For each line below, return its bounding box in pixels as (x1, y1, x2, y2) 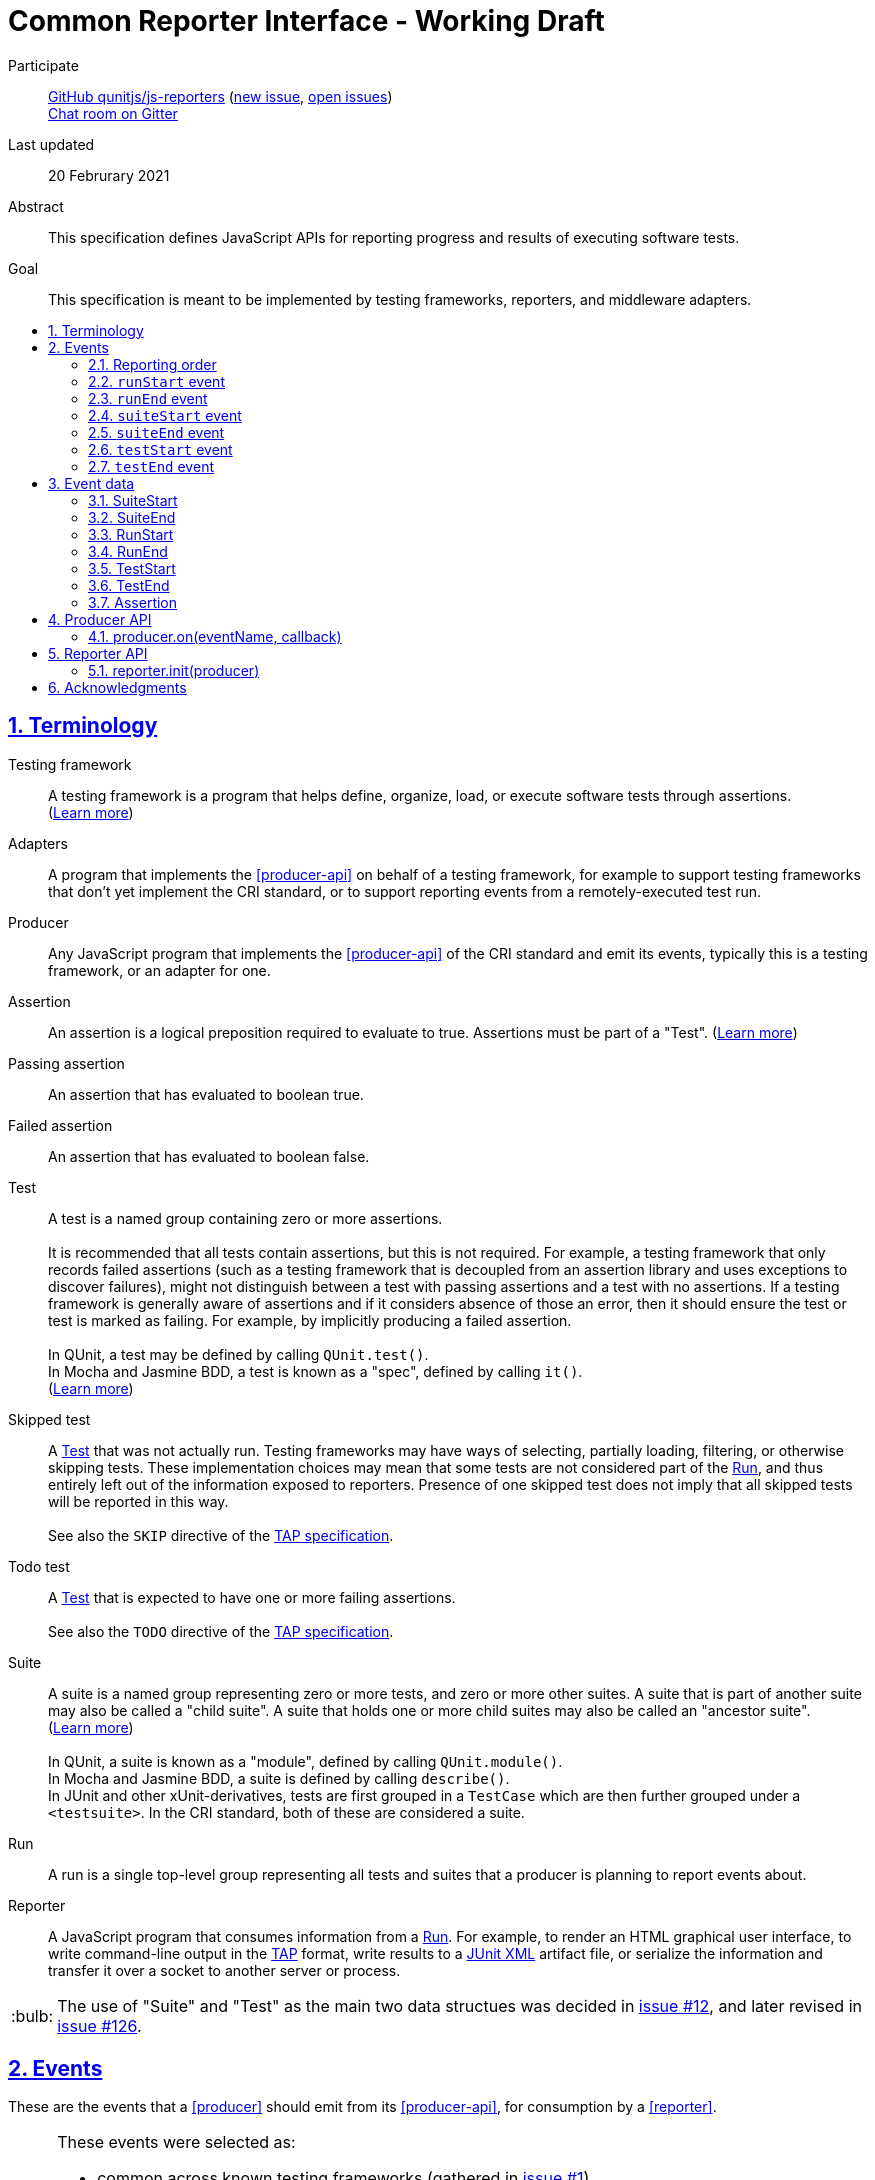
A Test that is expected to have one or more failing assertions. (48, 1588, 456, 1606)
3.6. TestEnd (88, 576, 170, 594)
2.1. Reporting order (88, 355, 217, 373)
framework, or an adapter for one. (48, 961, 271, 979)
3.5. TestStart (88, 559, 176, 577)
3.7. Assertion (88, 593, 178, 611)
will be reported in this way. (48, 1492, 229, 1510)
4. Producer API (48, 610, 152, 628)
